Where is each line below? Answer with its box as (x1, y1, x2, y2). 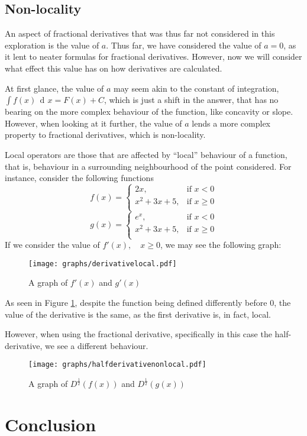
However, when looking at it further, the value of (5, 117, 182, 129)
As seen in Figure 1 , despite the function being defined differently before (5, 296, 267, 309)
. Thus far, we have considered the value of (106, 38, 261, 51)
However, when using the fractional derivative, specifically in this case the (5, 328, 272, 340)
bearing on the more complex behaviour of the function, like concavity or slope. (5, 105, 293, 118)
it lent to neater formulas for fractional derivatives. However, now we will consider (5, 50, 302, 63)
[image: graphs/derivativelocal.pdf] (28, 259, 177, 268)
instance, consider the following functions (5, 172, 154, 184)
